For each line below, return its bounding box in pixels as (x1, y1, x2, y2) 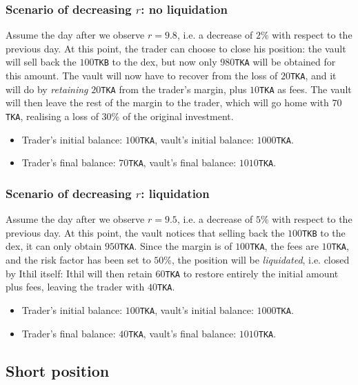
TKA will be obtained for (235, 55, 336, 69)
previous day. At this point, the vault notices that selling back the (6, 225, 285, 239)
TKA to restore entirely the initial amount (165, 266, 339, 280)
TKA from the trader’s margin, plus (101, 81, 247, 96)
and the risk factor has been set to (6, 253, 151, 267)
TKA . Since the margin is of (119, 239, 232, 253)
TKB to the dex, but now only (94, 55, 217, 69)
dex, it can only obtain (6, 239, 102, 253)
